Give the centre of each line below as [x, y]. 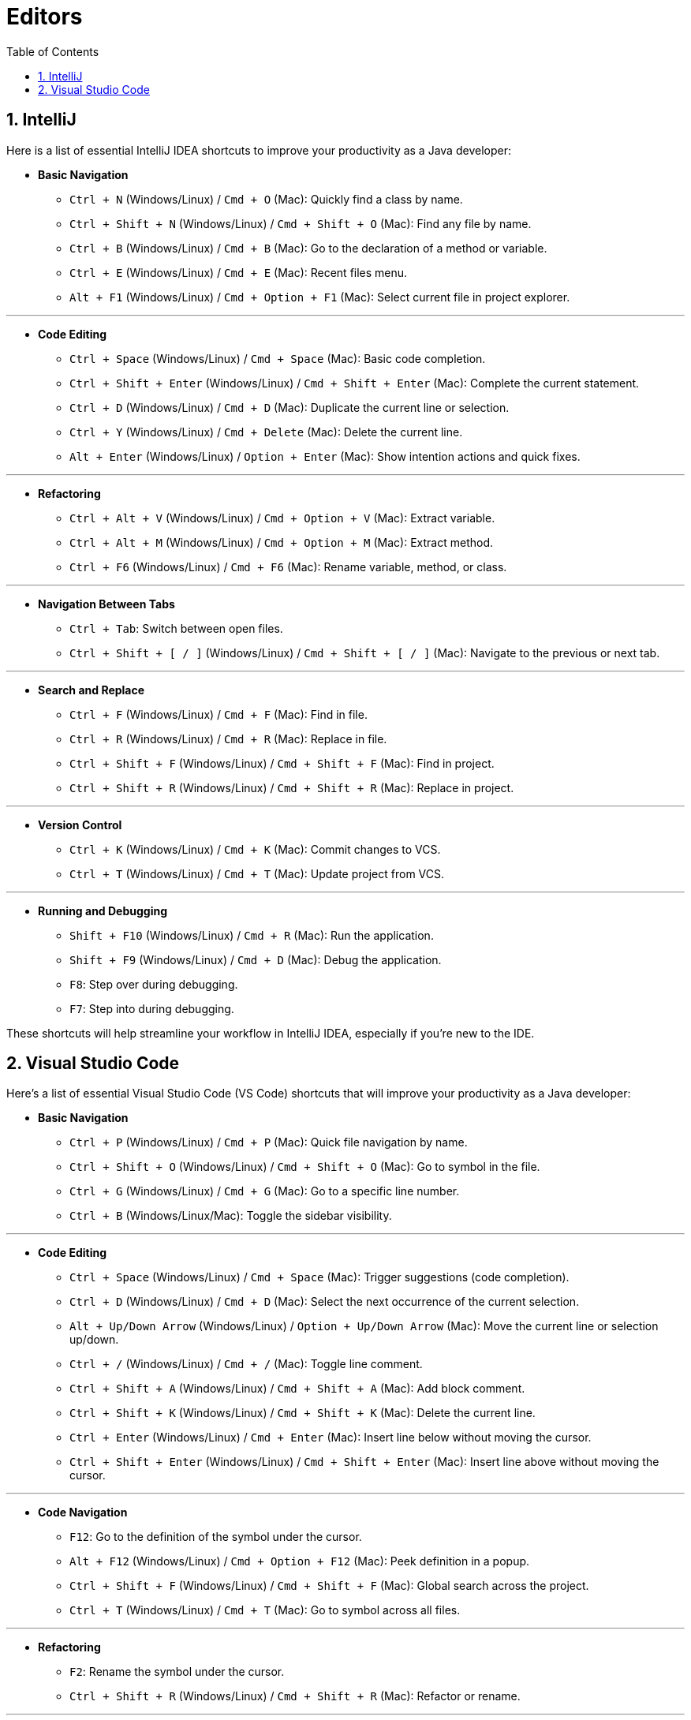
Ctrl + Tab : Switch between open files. [176, 628]
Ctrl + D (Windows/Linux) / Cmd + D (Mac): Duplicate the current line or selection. [289, 407]
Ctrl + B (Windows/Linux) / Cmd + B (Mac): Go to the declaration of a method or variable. [308, 248]
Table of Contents [53, 51]
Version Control [80, 824]
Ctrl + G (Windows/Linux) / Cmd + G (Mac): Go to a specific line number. [265, 1191]
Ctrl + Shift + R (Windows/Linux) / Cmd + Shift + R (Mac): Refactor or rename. [295, 1696]
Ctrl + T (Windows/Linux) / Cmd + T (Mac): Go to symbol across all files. [265, 1610]
